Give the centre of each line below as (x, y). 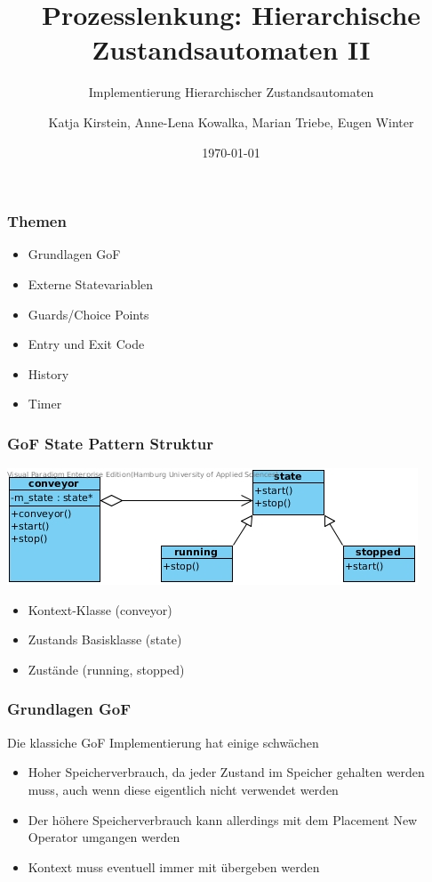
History (48, 373)
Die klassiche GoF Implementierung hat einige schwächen (163, 742)
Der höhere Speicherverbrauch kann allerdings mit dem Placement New (223, 819)
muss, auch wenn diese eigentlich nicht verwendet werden (183, 789)
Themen (37, 221)
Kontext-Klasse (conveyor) (100, 609)
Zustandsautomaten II (231, 49)
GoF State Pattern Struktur (111, 443)
